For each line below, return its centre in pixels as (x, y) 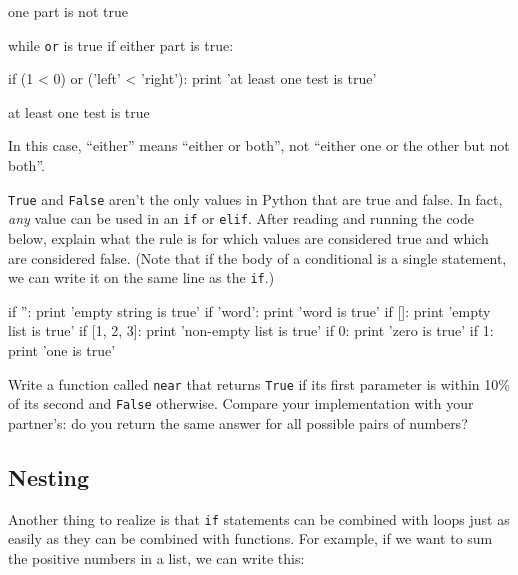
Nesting (49, 476)
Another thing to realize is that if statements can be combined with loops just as (259, 518)
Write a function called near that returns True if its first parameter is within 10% (259, 383)
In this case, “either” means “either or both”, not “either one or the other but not (259, 145)
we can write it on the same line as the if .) (141, 277)
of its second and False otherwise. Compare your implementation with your (241, 403)
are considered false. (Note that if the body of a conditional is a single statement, (257, 257)
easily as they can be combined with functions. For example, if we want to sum (250, 538)
